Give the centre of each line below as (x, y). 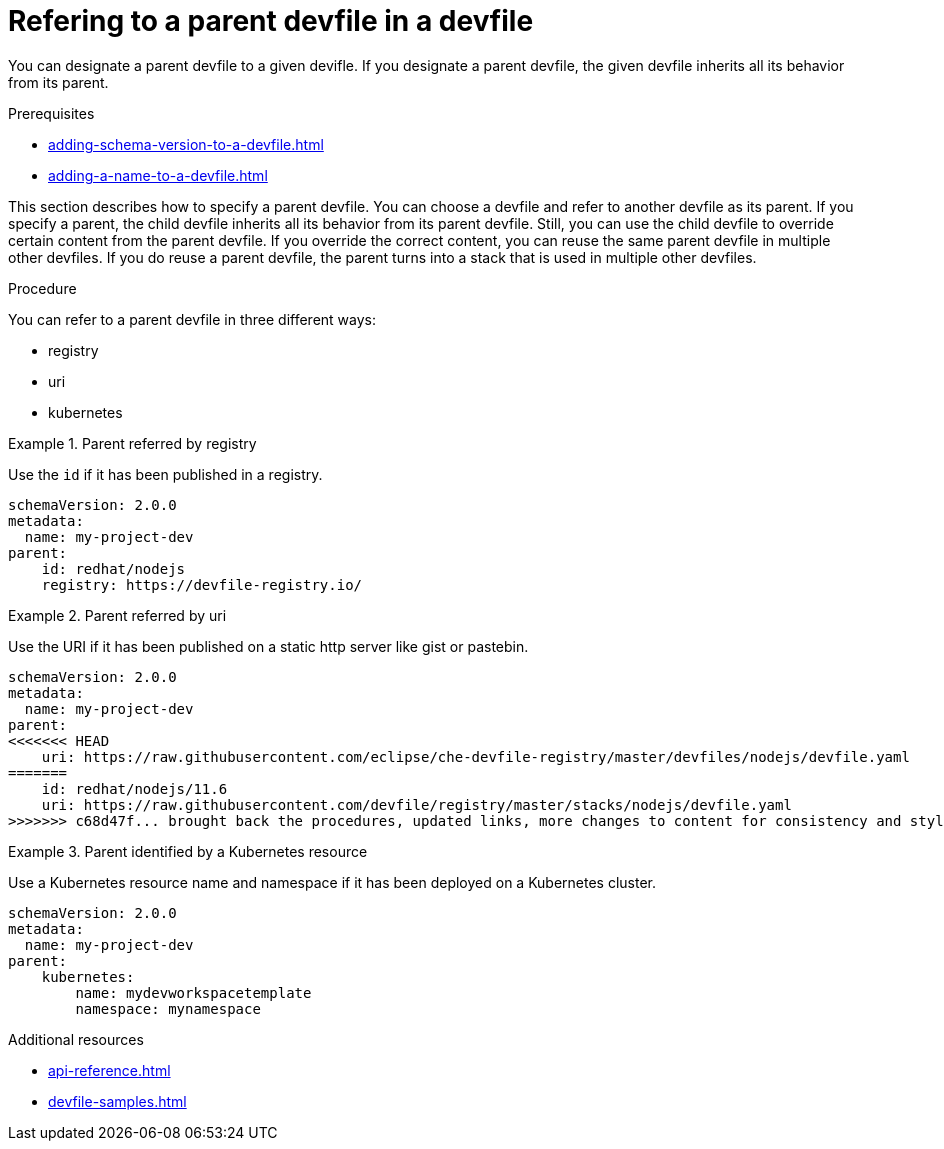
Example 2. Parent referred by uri (117, 615)
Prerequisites (51, 113)
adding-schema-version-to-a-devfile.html (186, 144)
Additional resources (76, 1039)
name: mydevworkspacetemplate (193, 992)
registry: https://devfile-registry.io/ (202, 584)
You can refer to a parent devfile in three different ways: (192, 319)
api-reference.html (109, 1070)
